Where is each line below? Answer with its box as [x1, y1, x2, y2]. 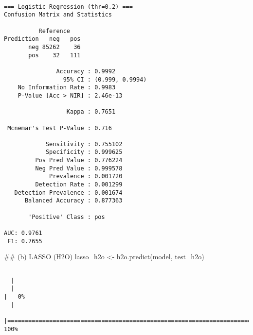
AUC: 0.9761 [4, 230, 42, 237]
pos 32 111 [28, 51, 81, 59]
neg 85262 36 [28, 43, 81, 50]
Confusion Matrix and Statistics [4, 11, 112, 18]
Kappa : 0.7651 [66, 108, 116, 116]
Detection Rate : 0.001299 [35, 181, 123, 188]
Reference [38, 27, 71, 34]
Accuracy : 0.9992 [56, 67, 116, 75]
